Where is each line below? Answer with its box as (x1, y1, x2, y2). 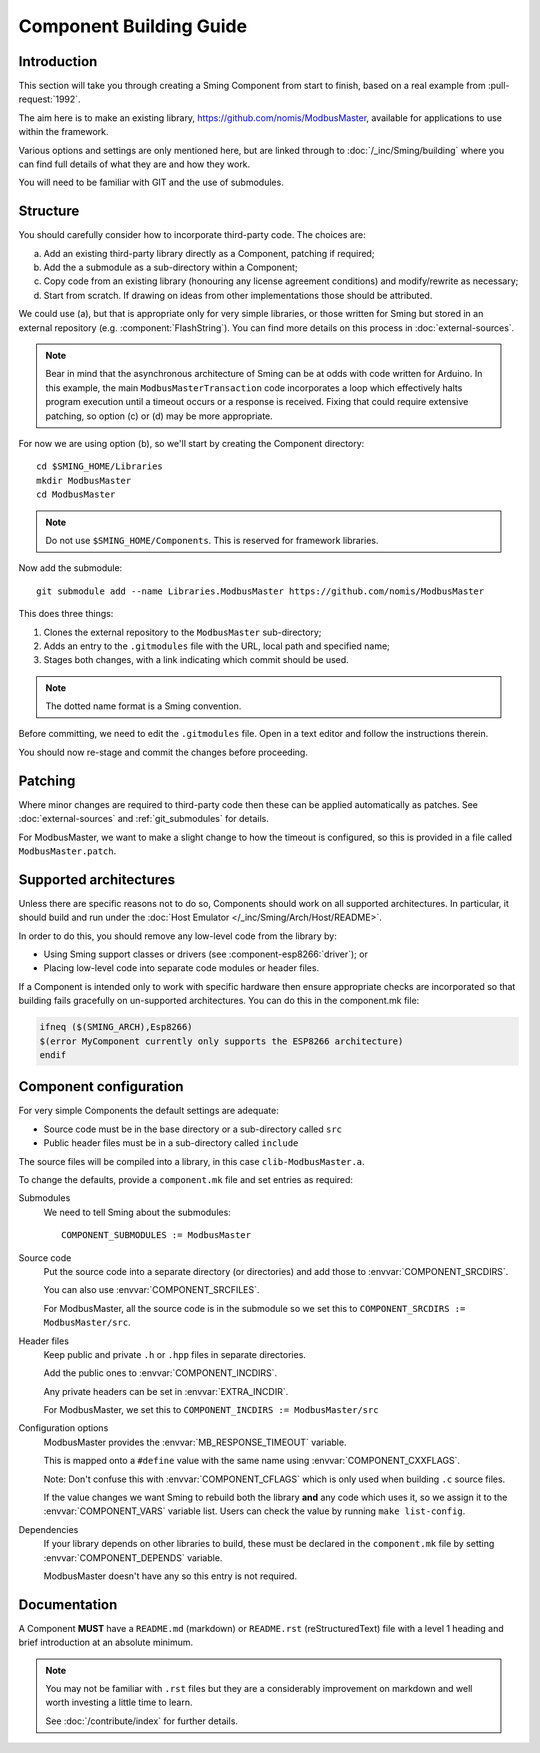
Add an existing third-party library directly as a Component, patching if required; (43, 247, 375, 259)
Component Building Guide (18, 15, 248, 37)
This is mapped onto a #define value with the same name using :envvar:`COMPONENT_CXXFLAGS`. (43, 1455, 460, 1467)
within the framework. (18, 126, 109, 138)
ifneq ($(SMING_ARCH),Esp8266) (39, 1021, 194, 1033)
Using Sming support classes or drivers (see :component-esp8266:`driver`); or (43, 948, 369, 960)
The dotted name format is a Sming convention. (45, 700, 242, 712)
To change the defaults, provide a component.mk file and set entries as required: (18, 1174, 354, 1186)
